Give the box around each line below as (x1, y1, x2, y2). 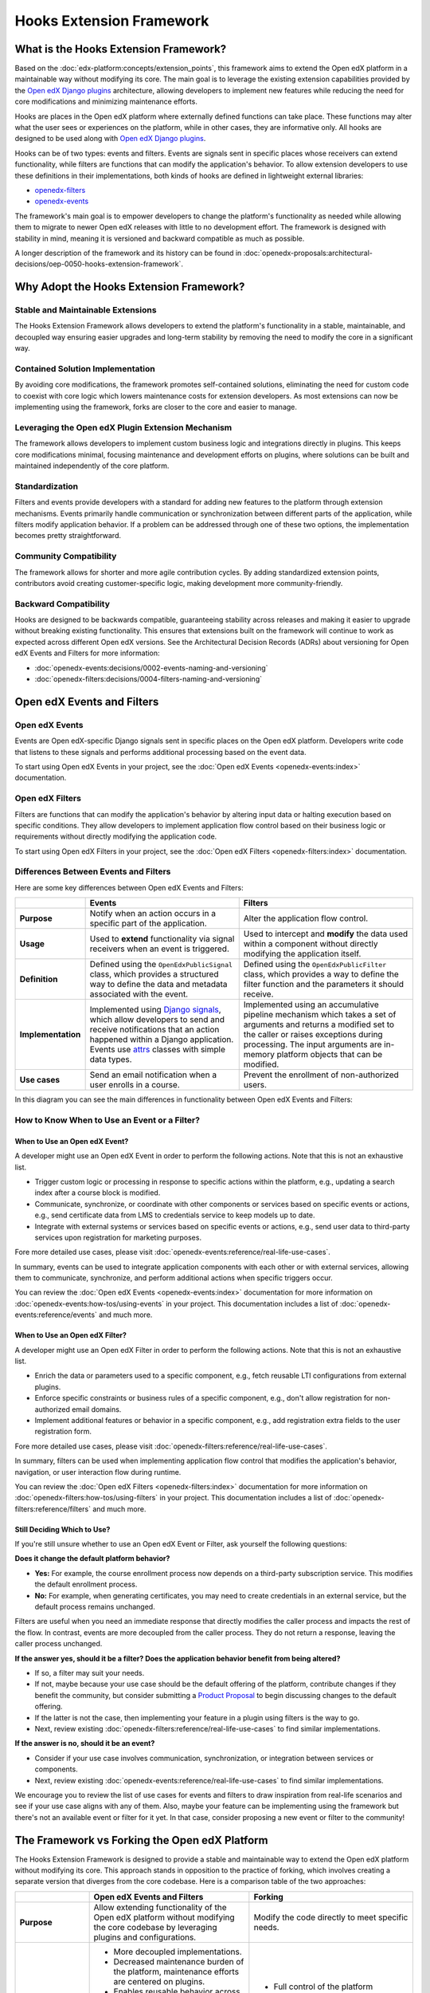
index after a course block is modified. (34, 1188, 161, 1197)
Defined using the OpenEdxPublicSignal (89, 959, 233, 970)
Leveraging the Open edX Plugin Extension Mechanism (14, 422, 233, 433)
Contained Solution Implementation (14, 364, 155, 375)
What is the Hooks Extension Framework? (14, 42, 227, 56)
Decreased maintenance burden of (113, 1956, 244, 1967)
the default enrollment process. (34, 1579, 138, 1590)
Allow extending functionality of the (93, 1901, 227, 1912)
